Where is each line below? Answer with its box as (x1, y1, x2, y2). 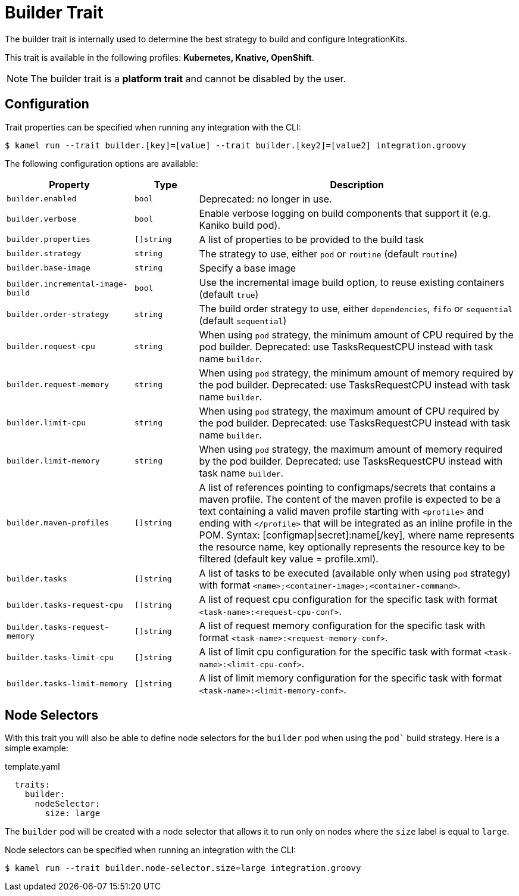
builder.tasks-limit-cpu (7, 653, 114, 662)
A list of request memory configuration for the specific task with (199, 619, 486, 631)
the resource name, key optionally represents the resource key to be (199, 540, 505, 553)
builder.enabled (7, 194, 77, 204)
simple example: (5, 743, 68, 754)
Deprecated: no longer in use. (199, 192, 332, 205)
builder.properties (7, 235, 90, 244)
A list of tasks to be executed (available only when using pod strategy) (199, 567, 511, 579)
